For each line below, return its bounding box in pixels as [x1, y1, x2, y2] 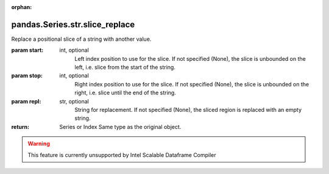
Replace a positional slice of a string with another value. [11, 35, 152, 43]
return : [11, 123, 30, 130]
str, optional [59, 97, 90, 105]
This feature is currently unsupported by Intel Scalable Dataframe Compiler [27, 151, 216, 158]
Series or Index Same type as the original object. [59, 123, 182, 130]
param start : [11, 46, 44, 54]
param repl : [11, 97, 41, 105]
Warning [27, 140, 50, 147]
